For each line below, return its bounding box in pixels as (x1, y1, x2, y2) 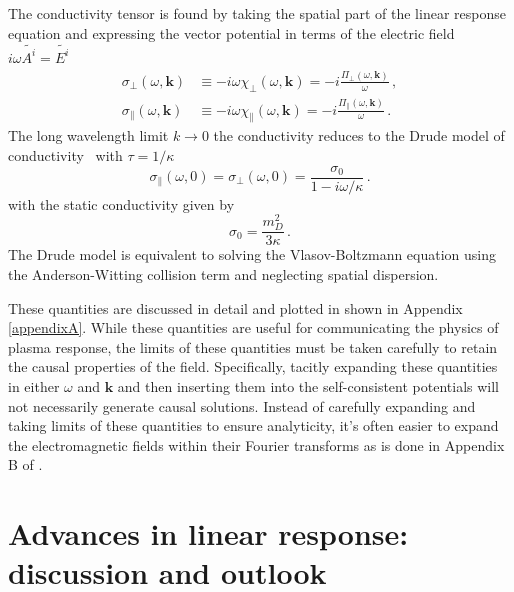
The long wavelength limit (8, 125, 169, 146)
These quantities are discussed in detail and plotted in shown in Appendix (8, 297, 463, 318)
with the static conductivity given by (8, 193, 235, 214)
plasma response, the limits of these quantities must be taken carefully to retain (8, 336, 498, 357)
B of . (8, 454, 43, 475)
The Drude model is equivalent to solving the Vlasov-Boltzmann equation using (8, 244, 497, 265)
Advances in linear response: (8, 513, 409, 554)
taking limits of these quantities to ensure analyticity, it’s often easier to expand (8, 415, 499, 436)
